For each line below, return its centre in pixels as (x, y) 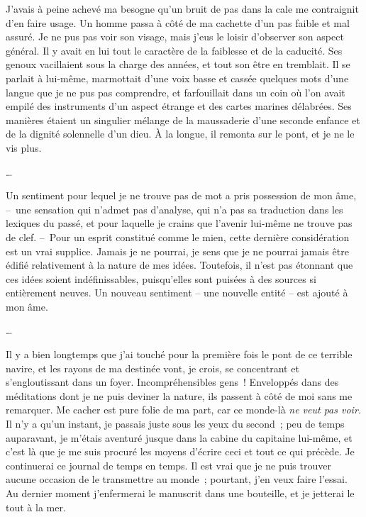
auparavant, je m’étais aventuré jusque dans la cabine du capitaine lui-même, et (179, 437)
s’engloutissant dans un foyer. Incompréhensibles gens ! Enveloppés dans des (172, 382)
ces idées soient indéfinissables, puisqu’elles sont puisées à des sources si (161, 278)
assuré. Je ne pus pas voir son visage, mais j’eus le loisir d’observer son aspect (175, 37)
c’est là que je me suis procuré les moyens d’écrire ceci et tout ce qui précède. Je (180, 451)
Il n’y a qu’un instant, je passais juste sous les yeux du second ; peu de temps (175, 424)
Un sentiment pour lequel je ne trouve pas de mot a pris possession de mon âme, (181, 195)
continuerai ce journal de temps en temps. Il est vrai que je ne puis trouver (168, 465)
